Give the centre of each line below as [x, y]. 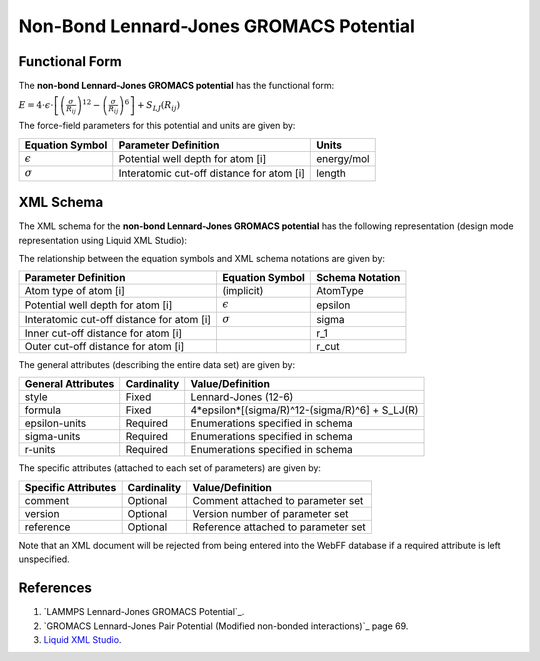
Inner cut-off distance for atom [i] [103, 333]
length [331, 173]
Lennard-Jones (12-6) [242, 397]
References [55, 588]
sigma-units [52, 437]
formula [43, 410]
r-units [40, 450]
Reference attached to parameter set [279, 527]
